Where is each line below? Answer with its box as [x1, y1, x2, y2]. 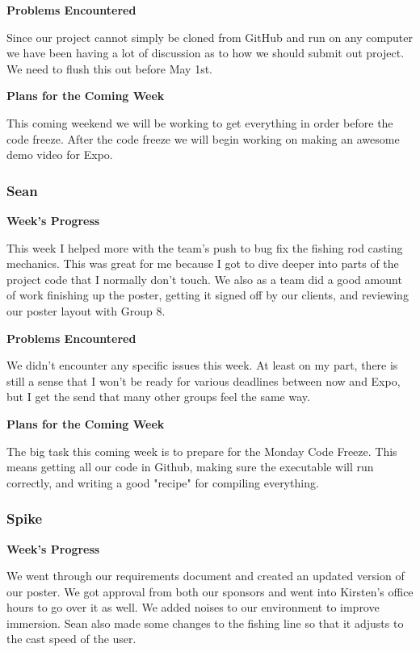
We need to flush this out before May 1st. [6, 60, 212, 77]
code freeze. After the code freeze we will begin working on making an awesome [6, 130, 400, 147]
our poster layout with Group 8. [6, 302, 166, 319]
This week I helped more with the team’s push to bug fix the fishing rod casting [6, 239, 403, 256]
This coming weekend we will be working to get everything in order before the [6, 114, 393, 131]
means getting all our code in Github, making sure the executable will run [6, 458, 374, 475]
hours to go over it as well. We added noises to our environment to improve [6, 599, 380, 616]
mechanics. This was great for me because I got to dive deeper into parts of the [6, 255, 399, 272]
